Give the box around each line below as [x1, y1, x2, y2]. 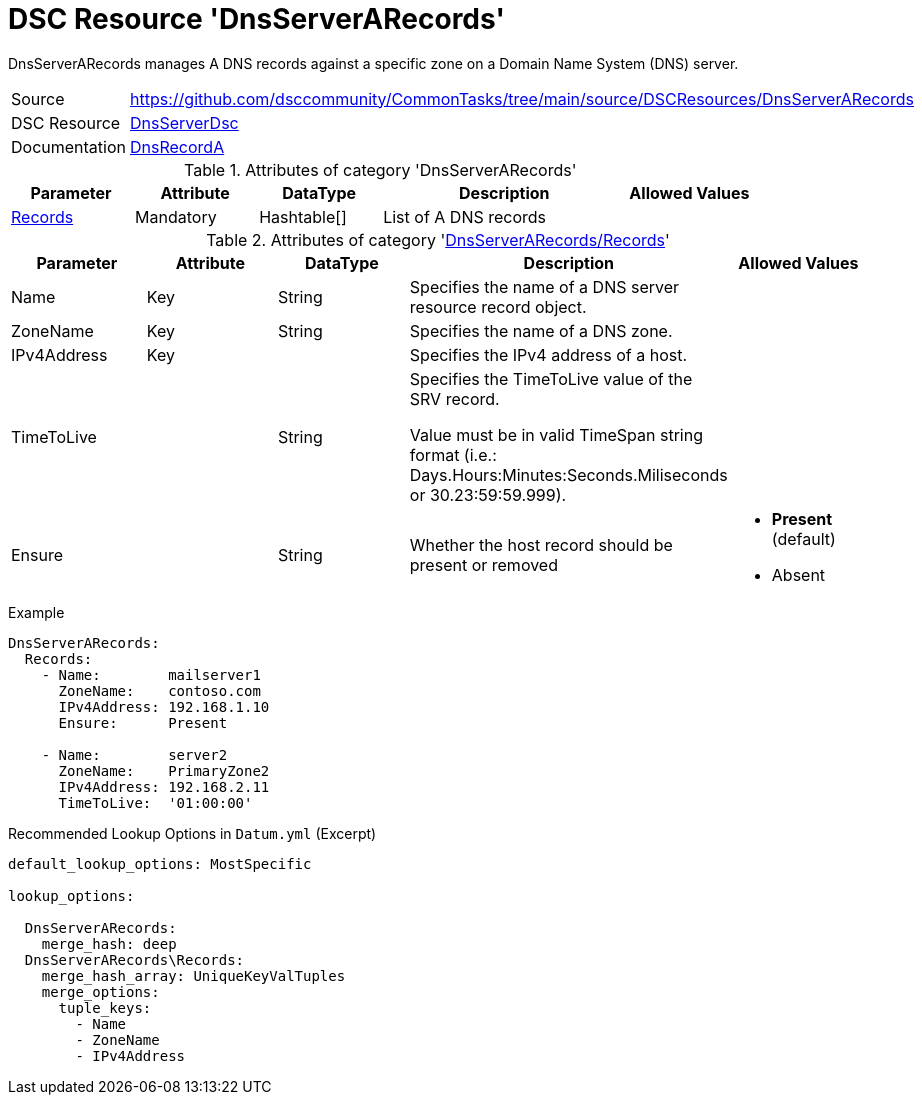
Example [8, 603, 65, 621]
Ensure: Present [58, 714, 228, 731]
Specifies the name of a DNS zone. [409, 320, 673, 341]
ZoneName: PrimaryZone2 [58, 762, 270, 779]
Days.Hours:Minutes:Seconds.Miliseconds [409, 464, 728, 485]
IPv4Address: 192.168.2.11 [58, 778, 270, 795]
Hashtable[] [259, 206, 347, 227]
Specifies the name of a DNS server [409, 276, 680, 297]
